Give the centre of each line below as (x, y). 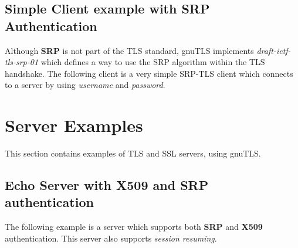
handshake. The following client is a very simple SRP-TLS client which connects (149, 73)
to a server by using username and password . (85, 85)
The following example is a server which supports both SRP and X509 (134, 227)
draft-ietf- (274, 50)
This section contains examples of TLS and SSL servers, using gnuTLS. (133, 153)
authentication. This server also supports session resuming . (111, 238)
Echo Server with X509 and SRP (107, 185)
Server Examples (74, 125)
